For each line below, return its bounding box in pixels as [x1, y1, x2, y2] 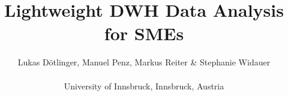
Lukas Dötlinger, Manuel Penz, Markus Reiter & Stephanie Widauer [17, 56, 271, 68]
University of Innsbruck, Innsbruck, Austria [64, 79, 224, 92]
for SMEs [104, 21, 184, 46]
